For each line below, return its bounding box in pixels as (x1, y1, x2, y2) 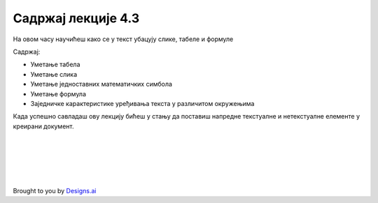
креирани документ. (13, 122, 74, 130)
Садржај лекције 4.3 (13, 10, 140, 26)
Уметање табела (30, 60, 80, 69)
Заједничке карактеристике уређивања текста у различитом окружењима (30, 99, 255, 107)
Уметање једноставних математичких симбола (30, 80, 173, 89)
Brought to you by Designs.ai (13, 187, 97, 195)
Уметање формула (30, 89, 87, 98)
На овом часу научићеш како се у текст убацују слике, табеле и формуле (13, 35, 234, 43)
